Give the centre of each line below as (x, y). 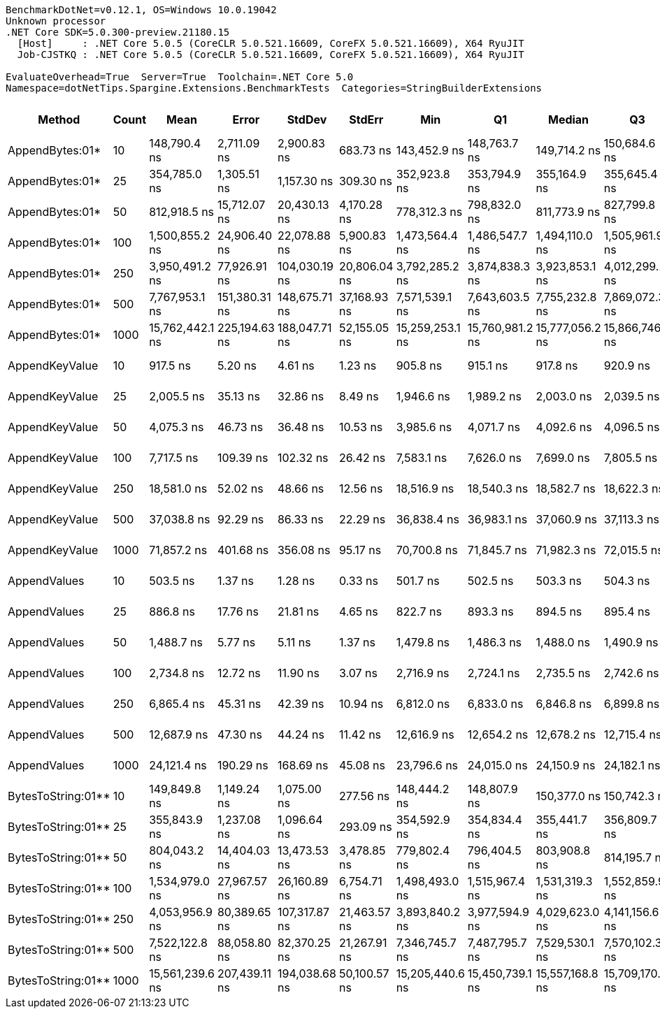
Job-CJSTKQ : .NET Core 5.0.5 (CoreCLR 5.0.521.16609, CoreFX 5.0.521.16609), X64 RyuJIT (271, 55)
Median (568, 119)
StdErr (366, 119)
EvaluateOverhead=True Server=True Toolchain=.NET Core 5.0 (180, 77)
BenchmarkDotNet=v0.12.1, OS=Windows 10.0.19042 (141, 10)
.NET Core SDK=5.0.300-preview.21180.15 (118, 32)
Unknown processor (56, 21)
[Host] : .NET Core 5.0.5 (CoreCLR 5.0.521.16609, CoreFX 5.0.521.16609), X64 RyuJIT (271, 43)
